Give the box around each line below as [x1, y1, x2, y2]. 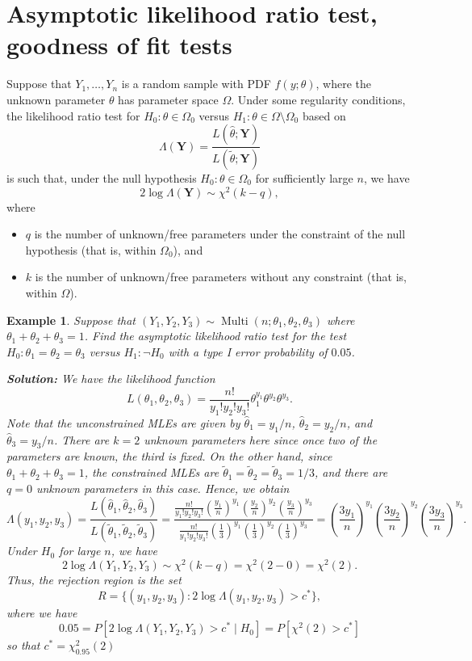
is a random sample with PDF [121, 75, 271, 92]
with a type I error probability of [168, 343, 328, 360]
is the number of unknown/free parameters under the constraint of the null [34, 225, 406, 242]
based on [302, 107, 346, 124]
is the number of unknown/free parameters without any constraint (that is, [35, 268, 407, 285]
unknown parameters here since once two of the [144, 431, 378, 448]
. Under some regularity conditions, [231, 91, 406, 107]
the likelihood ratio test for [6, 107, 140, 124]
